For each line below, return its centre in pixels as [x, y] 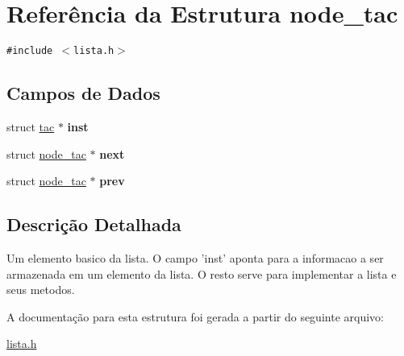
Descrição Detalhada [94, 224]
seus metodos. [41, 290]
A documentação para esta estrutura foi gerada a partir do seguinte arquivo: [195, 316]
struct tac [31, 126]
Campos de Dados [83, 93]
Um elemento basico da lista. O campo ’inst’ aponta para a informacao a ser [195, 257]
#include [30, 51]
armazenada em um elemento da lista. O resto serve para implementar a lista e [202, 273]
